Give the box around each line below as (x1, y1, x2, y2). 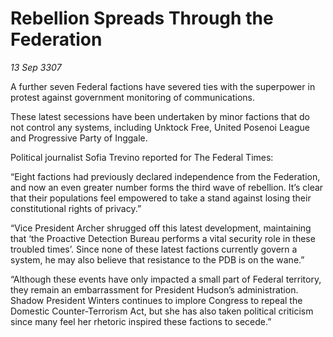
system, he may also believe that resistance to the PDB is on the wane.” (10, 253, 305, 266)
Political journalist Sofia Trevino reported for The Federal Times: (10, 151, 274, 163)
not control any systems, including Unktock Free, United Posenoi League (10, 121, 311, 133)
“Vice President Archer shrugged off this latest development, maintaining (10, 222, 312, 234)
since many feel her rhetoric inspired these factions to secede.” (10, 315, 272, 327)
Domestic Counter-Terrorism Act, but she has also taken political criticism (10, 305, 314, 317)
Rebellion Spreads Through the (10, 7, 274, 30)
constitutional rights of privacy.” (10, 202, 142, 214)
